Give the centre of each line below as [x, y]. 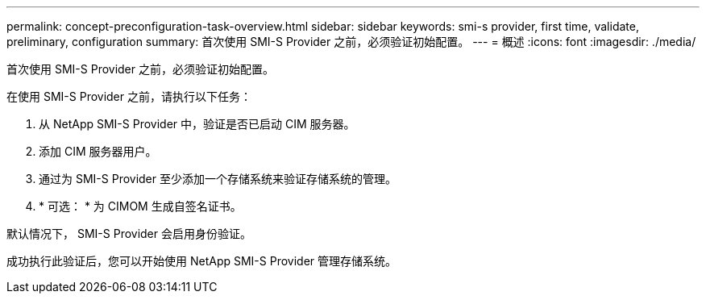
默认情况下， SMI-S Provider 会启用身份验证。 [129, 233]
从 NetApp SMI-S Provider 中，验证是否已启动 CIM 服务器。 [197, 124]
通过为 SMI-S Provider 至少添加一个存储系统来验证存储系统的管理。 [218, 179]
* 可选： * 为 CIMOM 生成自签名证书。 [140, 206]
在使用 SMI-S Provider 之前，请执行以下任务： [129, 96]
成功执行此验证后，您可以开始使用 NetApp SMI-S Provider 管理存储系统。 [202, 261]
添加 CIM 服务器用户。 [98, 151]
